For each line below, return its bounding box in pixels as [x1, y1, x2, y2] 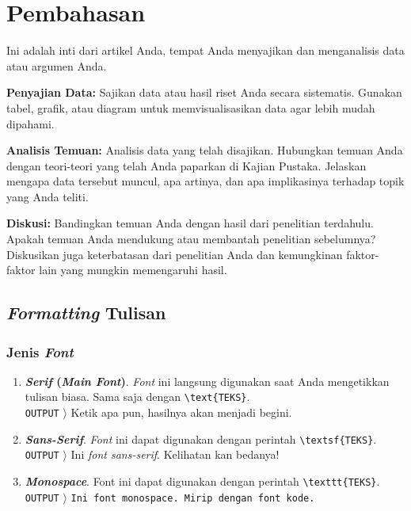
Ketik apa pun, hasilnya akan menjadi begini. [70, 404, 292, 421]
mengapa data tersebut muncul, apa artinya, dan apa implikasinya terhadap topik [6, 173, 405, 189]
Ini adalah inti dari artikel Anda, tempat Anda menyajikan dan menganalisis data [6, 42, 405, 59]
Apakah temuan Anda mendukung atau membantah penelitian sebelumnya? [6, 231, 376, 247]
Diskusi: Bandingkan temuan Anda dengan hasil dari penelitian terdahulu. [6, 215, 374, 231]
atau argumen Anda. [6, 57, 107, 74]
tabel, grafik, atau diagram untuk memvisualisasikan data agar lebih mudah [6, 99, 375, 116]
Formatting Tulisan [6, 300, 166, 325]
